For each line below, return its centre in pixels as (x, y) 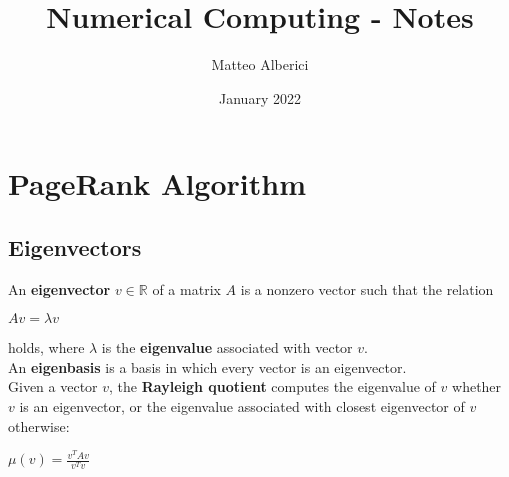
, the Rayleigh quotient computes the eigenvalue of (272, 386)
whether (477, 386)
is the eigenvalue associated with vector (227, 347)
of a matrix (186, 288)
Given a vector (53, 386)
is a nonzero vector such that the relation (367, 288)
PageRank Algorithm (157, 183)
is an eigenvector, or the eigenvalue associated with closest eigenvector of (242, 406)
